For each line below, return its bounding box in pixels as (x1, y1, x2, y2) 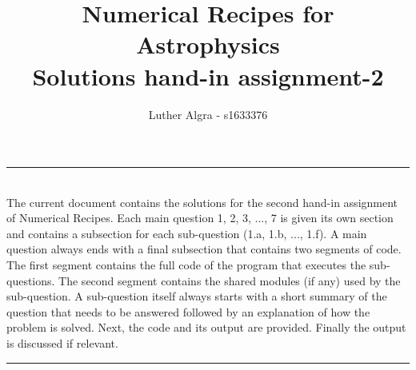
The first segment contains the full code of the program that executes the (6, 257, 366, 273)
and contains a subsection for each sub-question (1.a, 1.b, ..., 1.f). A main (6, 225, 367, 241)
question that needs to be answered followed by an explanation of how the (6, 303, 370, 320)
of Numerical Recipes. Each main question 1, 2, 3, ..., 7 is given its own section (6, 209, 394, 226)
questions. (6, 272, 55, 288)
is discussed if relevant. (6, 335, 118, 352)
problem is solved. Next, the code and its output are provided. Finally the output (6, 319, 406, 336)
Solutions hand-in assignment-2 (32, 59, 384, 92)
